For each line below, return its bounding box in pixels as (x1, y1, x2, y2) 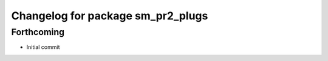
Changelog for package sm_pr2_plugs (11, 9, 208, 22)
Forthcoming (11, 27, 65, 37)
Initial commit (26, 43, 60, 51)
